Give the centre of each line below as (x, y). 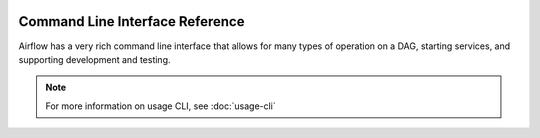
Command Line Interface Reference (131, 21)
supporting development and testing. (94, 59)
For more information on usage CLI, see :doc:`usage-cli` (161, 106)
